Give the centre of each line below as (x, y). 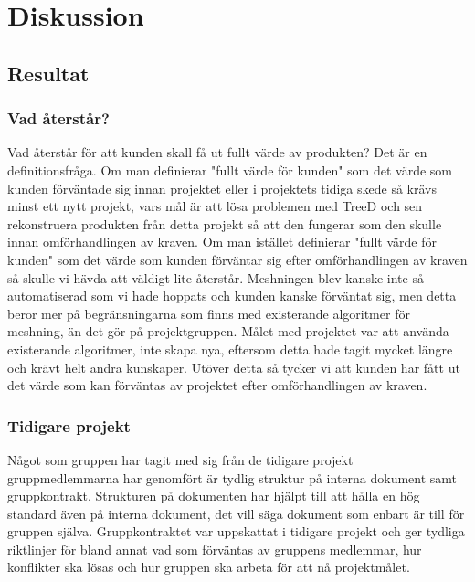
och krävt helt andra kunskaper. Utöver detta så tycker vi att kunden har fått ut (234, 367)
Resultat (48, 73)
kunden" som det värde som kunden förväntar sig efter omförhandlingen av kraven (237, 259)
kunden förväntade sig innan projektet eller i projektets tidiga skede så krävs (222, 188)
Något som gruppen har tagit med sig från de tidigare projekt (180, 459)
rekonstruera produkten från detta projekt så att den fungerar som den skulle (225, 223)
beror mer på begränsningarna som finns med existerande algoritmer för (209, 313)
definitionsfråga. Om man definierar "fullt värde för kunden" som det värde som (230, 169)
